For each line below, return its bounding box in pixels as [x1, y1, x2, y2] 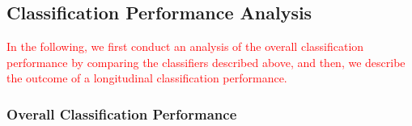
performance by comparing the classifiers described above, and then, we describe [6, 53, 406, 70]
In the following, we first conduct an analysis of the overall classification [6, 38, 364, 55]
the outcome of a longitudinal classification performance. [6, 69, 287, 86]
